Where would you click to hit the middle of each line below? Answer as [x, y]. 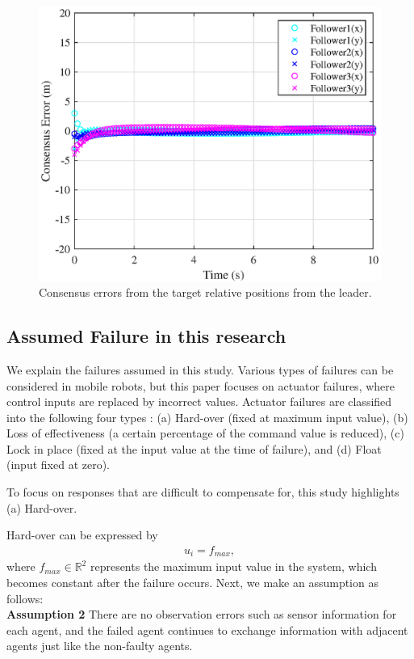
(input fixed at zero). [59, 465]
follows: [25, 598]
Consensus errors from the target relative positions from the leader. [205, 292]
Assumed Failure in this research [146, 336]
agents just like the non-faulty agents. [100, 646]
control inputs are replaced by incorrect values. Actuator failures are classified [199, 401]
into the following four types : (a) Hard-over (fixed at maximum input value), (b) [207, 417]
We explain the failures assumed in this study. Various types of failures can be [200, 369]
